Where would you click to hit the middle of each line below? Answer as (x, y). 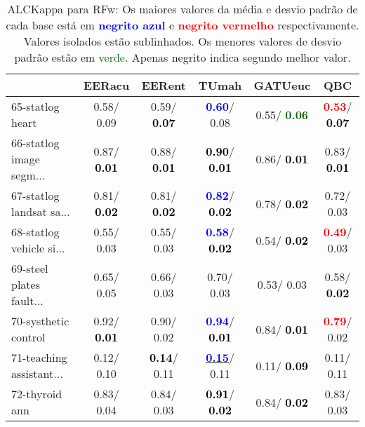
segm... (28, 175)
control (28, 337)
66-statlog (35, 143)
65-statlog (35, 106)
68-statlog (35, 232)
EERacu (106, 85)
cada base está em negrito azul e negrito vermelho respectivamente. (182, 25)
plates (26, 284)
